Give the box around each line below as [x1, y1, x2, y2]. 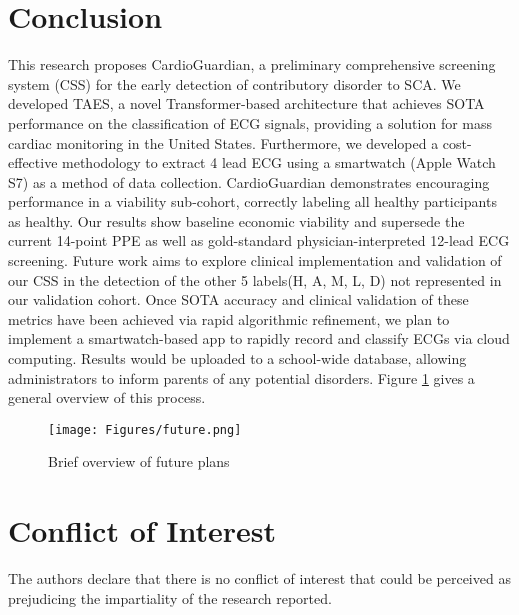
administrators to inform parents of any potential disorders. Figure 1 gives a [8, 367, 475, 388]
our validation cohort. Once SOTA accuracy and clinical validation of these [8, 289, 469, 310]
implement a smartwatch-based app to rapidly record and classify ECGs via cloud [8, 328, 510, 349]
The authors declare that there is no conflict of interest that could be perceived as [8, 568, 511, 589]
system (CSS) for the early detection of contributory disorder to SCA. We [8, 73, 461, 94]
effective [8, 152, 58, 173]
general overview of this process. [8, 387, 206, 408]
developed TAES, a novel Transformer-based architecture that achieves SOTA [8, 93, 485, 114]
